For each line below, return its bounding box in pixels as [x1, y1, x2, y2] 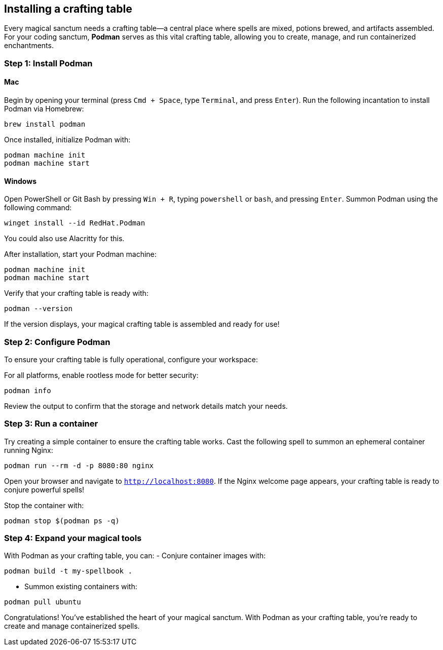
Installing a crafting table [4, 3, 132, 15]
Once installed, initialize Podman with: [4, 135, 131, 144]
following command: [4, 203, 72, 212]
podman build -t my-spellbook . [4, 567, 132, 576]
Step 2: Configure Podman [4, 336, 110, 347]
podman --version [4, 304, 72, 313]
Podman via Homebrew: [4, 104, 84, 113]
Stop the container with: [4, 501, 84, 510]
